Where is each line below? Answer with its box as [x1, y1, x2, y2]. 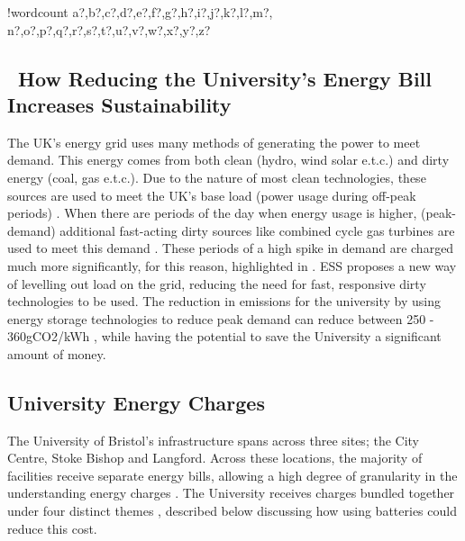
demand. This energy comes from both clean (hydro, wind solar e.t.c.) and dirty [7, 150, 450, 169]
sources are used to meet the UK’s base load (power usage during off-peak [7, 185, 416, 204]
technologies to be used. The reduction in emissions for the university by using [7, 292, 441, 311]
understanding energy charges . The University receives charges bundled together [7, 483, 455, 502]
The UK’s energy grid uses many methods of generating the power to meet [7, 132, 421, 151]
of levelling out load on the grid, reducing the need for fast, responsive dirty [7, 274, 426, 293]
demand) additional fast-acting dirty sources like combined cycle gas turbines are [7, 221, 455, 239]
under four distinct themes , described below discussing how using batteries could [7, 501, 457, 520]
